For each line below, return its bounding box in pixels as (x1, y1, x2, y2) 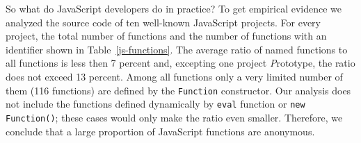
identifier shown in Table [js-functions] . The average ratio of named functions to (6, 42, 348, 56)
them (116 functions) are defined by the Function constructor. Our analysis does (6, 83, 351, 97)
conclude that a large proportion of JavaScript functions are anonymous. (6, 124, 315, 138)
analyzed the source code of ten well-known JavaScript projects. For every (6, 15, 321, 29)
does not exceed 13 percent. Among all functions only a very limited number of (6, 69, 343, 83)
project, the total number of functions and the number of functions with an (6, 28, 327, 43)
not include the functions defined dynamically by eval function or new (6, 96, 305, 111)
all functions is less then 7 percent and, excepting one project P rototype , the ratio (6, 56, 355, 70)
